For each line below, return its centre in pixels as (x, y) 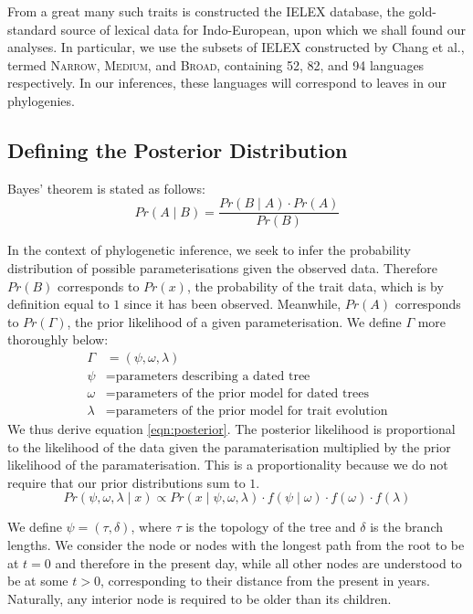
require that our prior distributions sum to (126, 482)
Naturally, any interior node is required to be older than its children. (200, 598)
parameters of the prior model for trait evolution (252, 412)
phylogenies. (41, 100)
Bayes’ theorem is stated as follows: (106, 188)
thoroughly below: (58, 339)
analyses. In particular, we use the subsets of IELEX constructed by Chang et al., (236, 47)
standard (32, 29)
